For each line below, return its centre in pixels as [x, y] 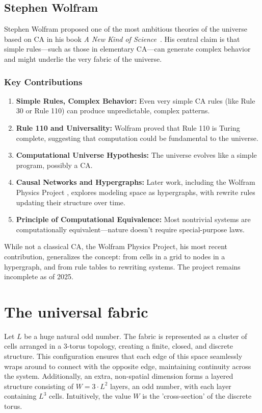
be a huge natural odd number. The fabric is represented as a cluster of [136, 336]
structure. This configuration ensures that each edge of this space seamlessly [123, 356]
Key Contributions [43, 81]
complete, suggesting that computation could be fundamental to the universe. [137, 138]
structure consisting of [39, 386]
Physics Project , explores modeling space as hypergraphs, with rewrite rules [136, 192]
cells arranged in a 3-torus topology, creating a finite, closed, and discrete [119, 346]
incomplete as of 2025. [39, 276]
